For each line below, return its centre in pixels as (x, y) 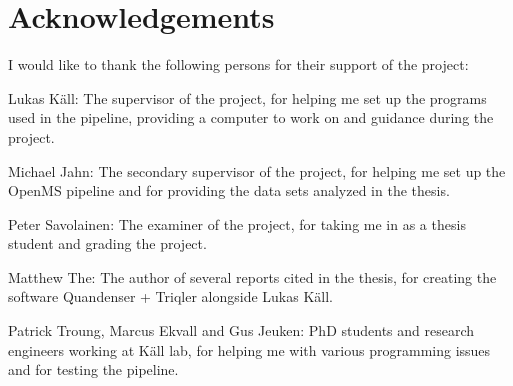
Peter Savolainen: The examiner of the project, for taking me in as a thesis (237, 223)
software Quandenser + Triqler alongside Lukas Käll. (171, 296)
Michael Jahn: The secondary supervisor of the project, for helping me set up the (257, 170)
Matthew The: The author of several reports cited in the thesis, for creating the (252, 276)
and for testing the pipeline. (93, 369)
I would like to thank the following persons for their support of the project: (238, 64)
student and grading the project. (107, 243)
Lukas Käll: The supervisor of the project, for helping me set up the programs (247, 97)
